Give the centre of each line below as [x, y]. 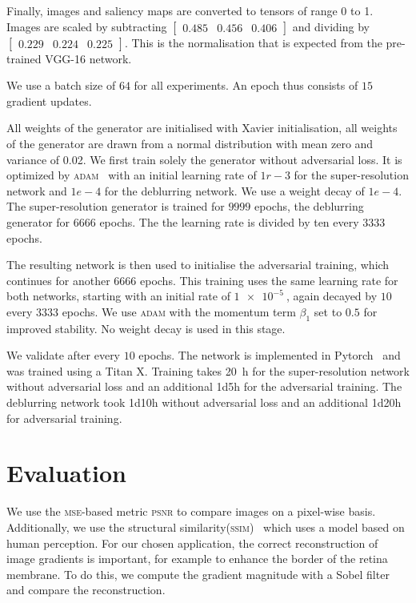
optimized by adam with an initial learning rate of [132, 175]
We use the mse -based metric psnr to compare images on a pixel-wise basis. [191, 511]
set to [328, 311]
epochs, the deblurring [309, 206]
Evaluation [66, 473]
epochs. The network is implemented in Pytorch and [270, 355]
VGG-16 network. [88, 58]
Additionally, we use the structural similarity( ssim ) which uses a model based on [206, 527]
